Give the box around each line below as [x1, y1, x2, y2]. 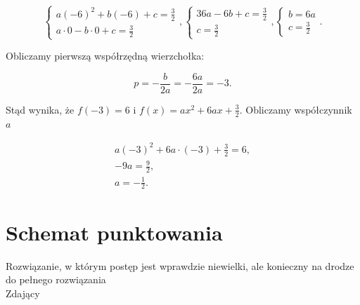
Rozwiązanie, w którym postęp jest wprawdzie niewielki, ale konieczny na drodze [6, 258, 354, 273]
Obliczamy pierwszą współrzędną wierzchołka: [6, 48, 205, 63]
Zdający [6, 285, 40, 300]
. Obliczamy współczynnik [239, 102, 352, 116]
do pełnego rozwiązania [6, 272, 106, 287]
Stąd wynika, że [6, 102, 75, 116]
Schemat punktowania [6, 217, 223, 246]
